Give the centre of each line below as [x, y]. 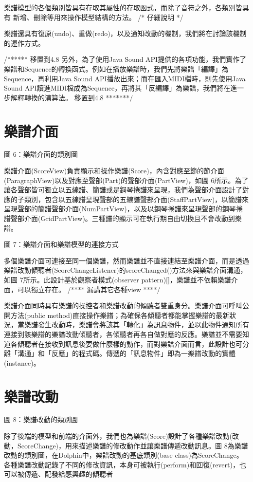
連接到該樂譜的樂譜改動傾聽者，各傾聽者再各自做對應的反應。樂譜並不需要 [123, 334]
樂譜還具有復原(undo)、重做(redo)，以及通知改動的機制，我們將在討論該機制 [125, 33]
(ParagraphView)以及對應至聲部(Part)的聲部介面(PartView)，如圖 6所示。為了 [126, 180]
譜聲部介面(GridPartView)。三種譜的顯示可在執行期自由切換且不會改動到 [119, 218]
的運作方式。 [24, 43]
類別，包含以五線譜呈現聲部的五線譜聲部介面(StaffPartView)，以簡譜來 [136, 199]
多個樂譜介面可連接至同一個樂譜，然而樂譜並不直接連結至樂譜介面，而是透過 [126, 260]
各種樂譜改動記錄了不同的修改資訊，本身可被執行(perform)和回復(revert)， [122, 464]
